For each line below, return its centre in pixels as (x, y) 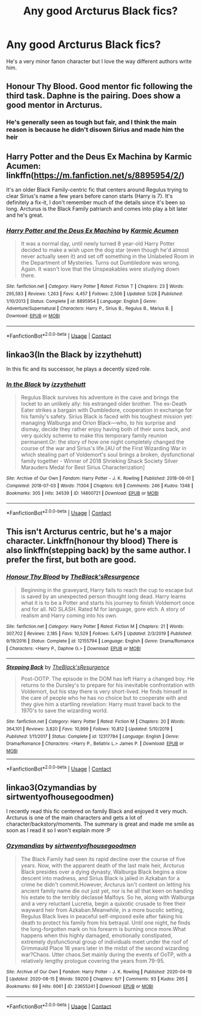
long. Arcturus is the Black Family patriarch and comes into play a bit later (97, 209)
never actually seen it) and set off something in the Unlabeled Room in (107, 256)
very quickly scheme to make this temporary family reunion (94, 436)
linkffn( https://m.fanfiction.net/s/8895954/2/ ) (95, 175)
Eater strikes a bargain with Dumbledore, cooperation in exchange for (106, 410)
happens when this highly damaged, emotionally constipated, (96, 935)
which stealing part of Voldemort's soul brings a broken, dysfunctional (107, 455)
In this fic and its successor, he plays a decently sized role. (79, 369)
